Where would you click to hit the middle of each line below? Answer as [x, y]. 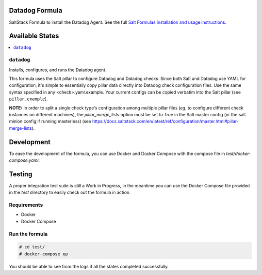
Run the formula [28, 234]
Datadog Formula [36, 10]
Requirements [26, 205]
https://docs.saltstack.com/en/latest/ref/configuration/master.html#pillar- [165, 122]
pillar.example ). [28, 99]
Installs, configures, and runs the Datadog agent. [58, 70]
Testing [21, 174]
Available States [34, 36]
